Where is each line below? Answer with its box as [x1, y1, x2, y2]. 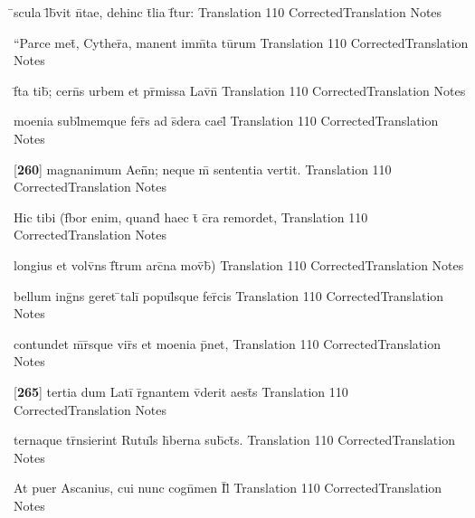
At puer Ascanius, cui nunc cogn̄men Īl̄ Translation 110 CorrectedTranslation [14, 478, 442, 497]
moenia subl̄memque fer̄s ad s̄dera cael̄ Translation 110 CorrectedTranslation [14, 111, 439, 130]
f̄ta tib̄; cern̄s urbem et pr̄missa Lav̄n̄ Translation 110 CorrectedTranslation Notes [14, 80, 466, 99]
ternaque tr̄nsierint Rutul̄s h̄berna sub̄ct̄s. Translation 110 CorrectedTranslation [14, 430, 455, 449]
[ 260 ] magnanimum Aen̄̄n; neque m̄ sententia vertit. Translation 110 [14, 159, 392, 178]
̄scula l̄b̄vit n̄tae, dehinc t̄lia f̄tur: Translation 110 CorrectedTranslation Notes [14, 3, 442, 21]
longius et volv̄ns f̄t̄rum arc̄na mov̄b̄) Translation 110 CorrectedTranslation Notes [14, 255, 464, 274]
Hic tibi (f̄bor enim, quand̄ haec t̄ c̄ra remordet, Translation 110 [14, 207, 368, 226]
